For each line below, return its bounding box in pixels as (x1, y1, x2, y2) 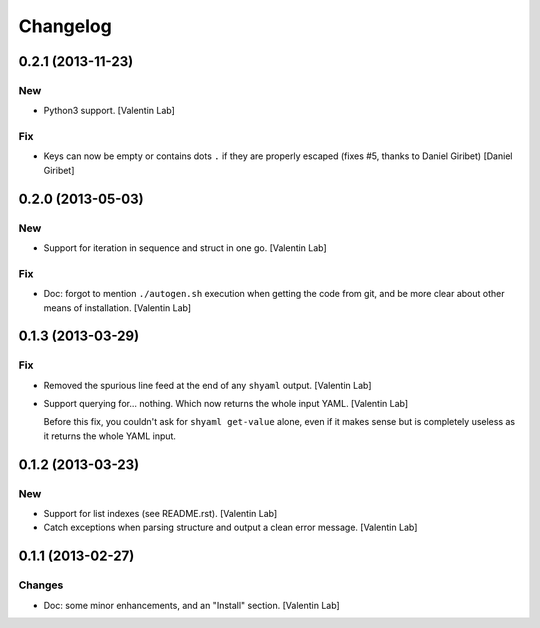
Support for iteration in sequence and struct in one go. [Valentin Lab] (43, 242, 327, 254)
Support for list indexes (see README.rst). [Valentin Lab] (43, 508, 278, 520)
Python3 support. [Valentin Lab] (43, 105, 175, 117)
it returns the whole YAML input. (43, 430, 177, 442)
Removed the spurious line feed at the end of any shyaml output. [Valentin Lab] (43, 379, 372, 391)
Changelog (18, 15, 112, 37)
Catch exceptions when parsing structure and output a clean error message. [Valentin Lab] (43, 521, 418, 534)
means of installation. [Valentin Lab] (43, 301, 192, 314)
